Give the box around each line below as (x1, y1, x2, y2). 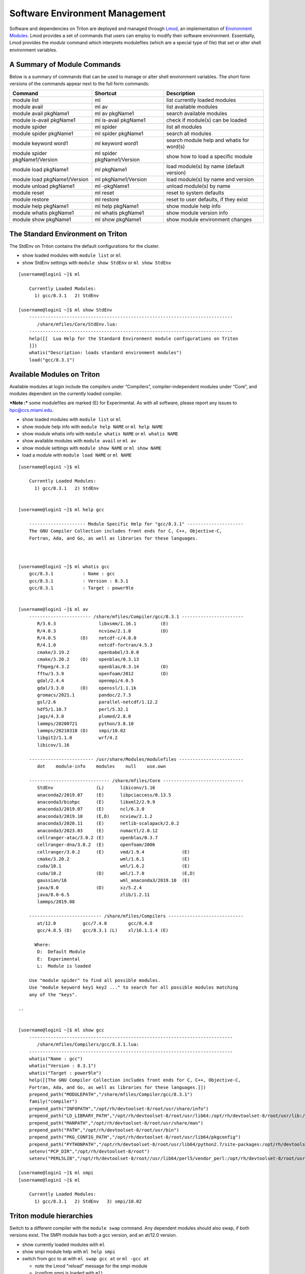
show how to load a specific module (166, 153, 253, 160)
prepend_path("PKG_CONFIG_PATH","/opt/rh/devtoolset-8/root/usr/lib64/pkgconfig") (28, 1134, 241, 1140)
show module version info (166, 209, 228, 217)
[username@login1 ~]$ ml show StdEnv (18, 307, 113, 313)
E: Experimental (37, 956, 80, 962)
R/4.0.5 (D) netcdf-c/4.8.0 (37, 635, 137, 641)
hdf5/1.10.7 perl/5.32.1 (37, 706, 129, 712)
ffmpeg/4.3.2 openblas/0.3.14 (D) (37, 663, 169, 670)
